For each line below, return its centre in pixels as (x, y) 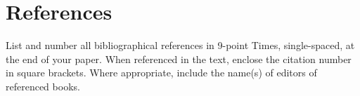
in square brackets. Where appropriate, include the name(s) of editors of (161, 73)
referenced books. (43, 86)
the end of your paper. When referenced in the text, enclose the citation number (179, 59)
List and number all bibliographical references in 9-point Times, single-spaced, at (180, 45)
